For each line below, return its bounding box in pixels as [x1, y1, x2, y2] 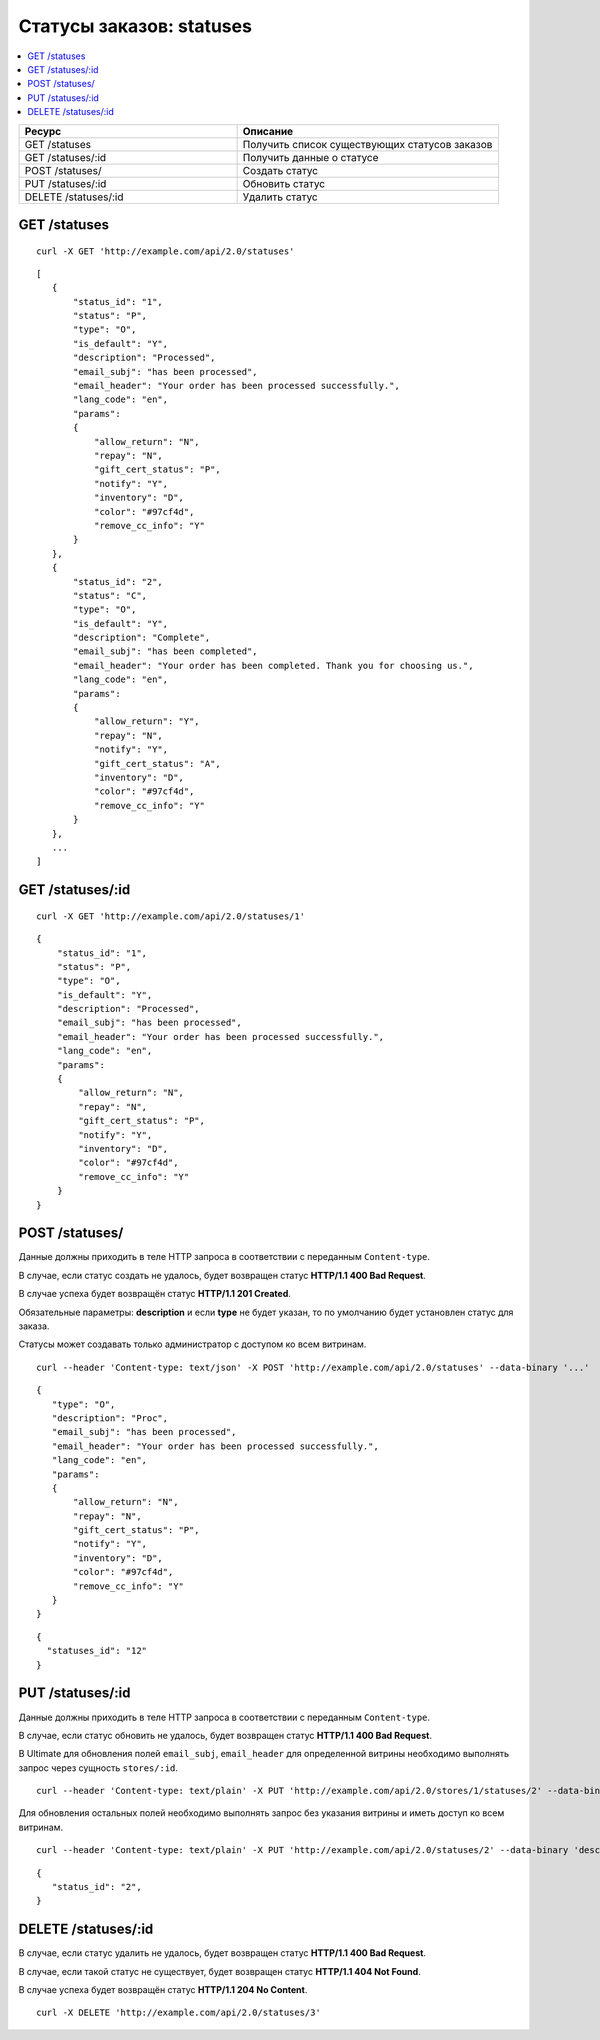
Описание [242, 124, 294, 138]
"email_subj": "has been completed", [73, 646, 259, 657]
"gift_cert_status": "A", [93, 758, 222, 769]
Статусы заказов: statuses [18, 15, 252, 37]
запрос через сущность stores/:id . [18, 1761, 179, 1774]
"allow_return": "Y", [93, 716, 200, 727]
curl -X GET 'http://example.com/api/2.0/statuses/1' [36, 910, 305, 922]
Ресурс [24, 124, 62, 138]
